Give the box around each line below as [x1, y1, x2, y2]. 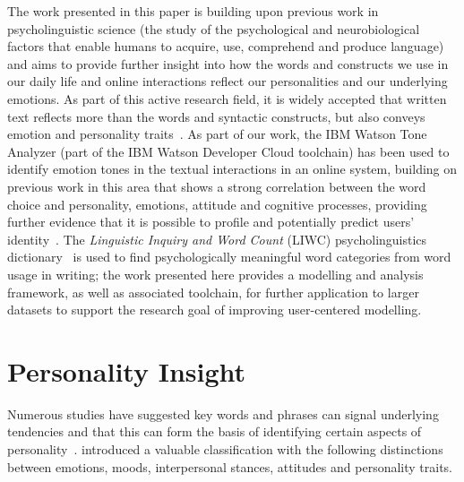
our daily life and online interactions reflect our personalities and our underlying [7, 72, 448, 90]
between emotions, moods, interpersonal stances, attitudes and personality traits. [7, 457, 452, 476]
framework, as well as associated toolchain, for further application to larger [7, 282, 419, 301]
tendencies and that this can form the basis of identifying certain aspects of [7, 422, 422, 441]
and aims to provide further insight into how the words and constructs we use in [7, 54, 449, 73]
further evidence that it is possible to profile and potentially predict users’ [7, 212, 415, 231]
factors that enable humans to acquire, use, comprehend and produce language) [7, 37, 444, 56]
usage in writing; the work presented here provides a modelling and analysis [7, 264, 424, 283]
